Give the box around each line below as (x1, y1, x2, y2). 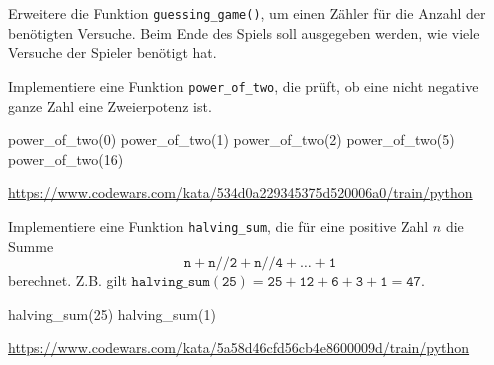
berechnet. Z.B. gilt (8, 270, 127, 291)
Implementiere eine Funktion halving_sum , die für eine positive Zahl (8, 215, 429, 236)
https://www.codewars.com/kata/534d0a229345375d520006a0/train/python (8, 182, 473, 203)
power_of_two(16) (8, 148, 124, 169)
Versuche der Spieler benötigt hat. (8, 42, 217, 63)
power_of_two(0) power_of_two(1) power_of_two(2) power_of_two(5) (8, 129, 455, 150)
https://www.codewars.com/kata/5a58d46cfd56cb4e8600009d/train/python (8, 337, 470, 358)
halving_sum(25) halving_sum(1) (8, 303, 216, 324)
